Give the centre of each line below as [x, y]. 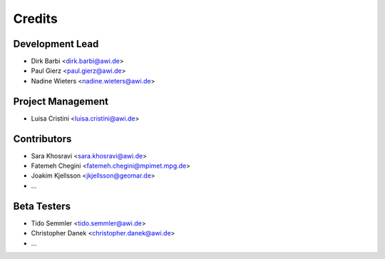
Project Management [61, 101]
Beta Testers [42, 206]
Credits [36, 19]
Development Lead [56, 44]
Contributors [42, 139]
